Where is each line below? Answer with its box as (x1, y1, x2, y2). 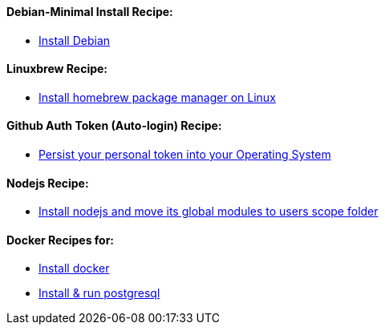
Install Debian (38, 33, 111, 47)
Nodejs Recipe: (6, 176, 89, 190)
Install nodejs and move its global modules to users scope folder (38, 204, 379, 219)
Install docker (38, 261, 110, 276)
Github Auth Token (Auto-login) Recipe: (6, 119, 222, 133)
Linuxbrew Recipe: (6, 62, 108, 76)
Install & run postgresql (38, 286, 160, 301)
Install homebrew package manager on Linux (38, 90, 276, 104)
